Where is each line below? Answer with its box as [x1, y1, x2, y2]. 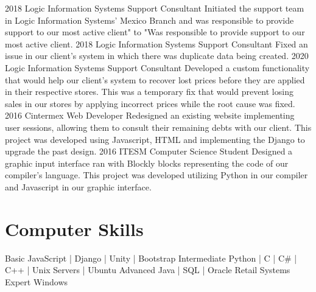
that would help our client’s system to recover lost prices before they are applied [5, 73, 305, 86]
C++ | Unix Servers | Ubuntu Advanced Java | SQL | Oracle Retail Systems [5, 263, 290, 276]
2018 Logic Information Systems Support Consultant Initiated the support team [5, 2, 304, 14]
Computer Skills [5, 216, 144, 241]
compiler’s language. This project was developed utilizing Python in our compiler [5, 169, 308, 181]
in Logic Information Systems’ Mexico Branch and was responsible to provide [5, 13, 294, 26]
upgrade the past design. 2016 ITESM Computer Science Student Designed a [5, 145, 293, 158]
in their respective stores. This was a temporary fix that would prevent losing [5, 85, 293, 98]
